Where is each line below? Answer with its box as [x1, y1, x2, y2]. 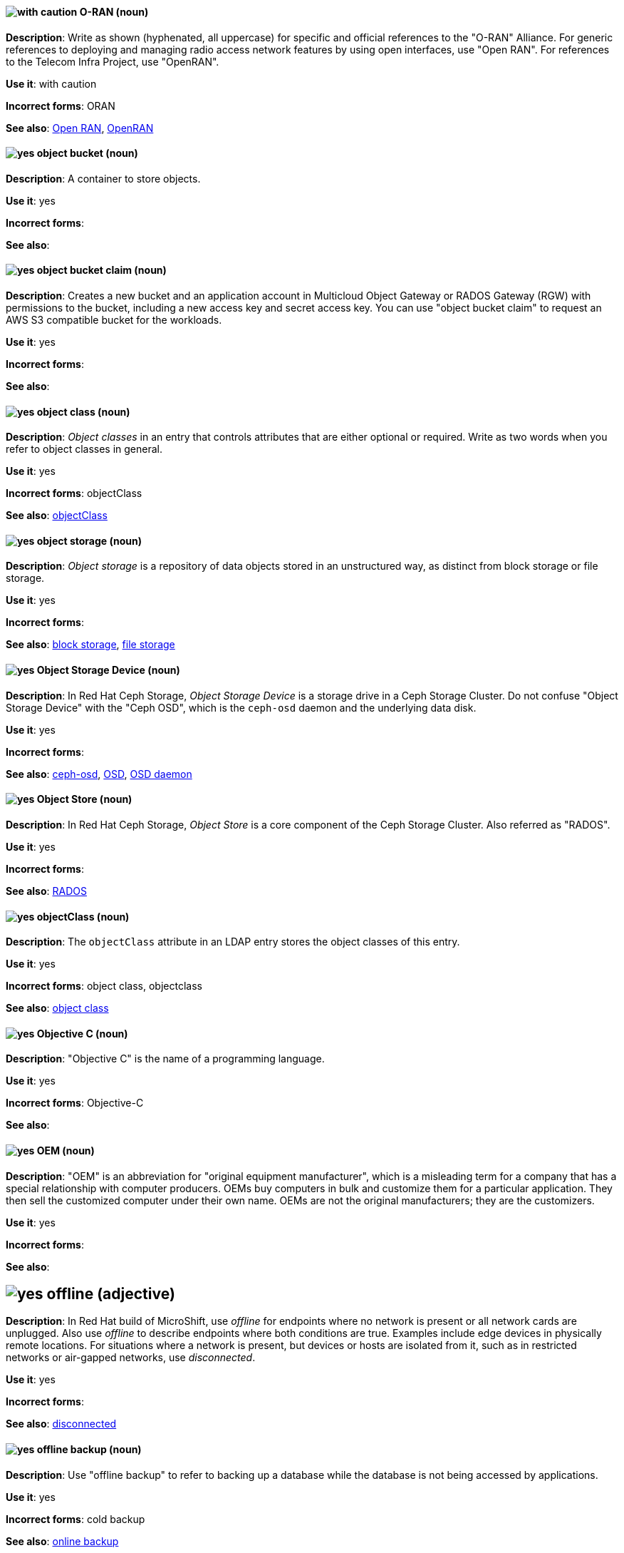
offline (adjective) [46, 1285, 175, 1303]
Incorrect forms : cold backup [6, 1512, 145, 1525]
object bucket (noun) [36, 147, 138, 160]
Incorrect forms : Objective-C [6, 1097, 144, 1109]
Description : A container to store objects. [6, 172, 201, 185]
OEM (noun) [36, 1144, 95, 1157]
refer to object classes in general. [6, 443, 163, 456]
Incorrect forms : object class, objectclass [6, 980, 202, 993]
